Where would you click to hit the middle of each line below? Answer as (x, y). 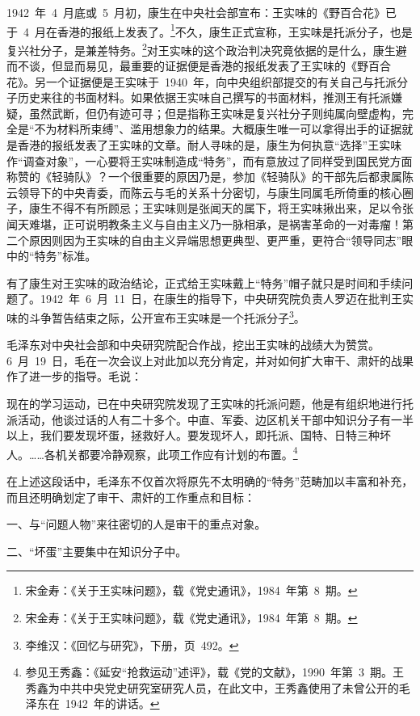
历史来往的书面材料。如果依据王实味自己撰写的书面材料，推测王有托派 (204, 97)
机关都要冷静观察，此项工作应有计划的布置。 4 (176, 453)
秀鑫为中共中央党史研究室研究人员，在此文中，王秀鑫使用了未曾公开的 (212, 687)
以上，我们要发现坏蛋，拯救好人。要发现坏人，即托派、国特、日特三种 (193, 435)
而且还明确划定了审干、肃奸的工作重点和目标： (131, 497)
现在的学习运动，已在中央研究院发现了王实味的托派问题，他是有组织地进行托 (210, 404)
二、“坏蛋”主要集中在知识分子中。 (97, 551)
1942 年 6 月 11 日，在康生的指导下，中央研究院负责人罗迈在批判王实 (227, 299)
